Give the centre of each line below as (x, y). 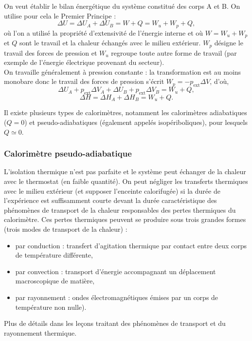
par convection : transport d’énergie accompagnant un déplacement (116, 271)
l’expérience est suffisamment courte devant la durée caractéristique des (110, 200)
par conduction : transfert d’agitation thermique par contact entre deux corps (131, 245)
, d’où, (219, 81)
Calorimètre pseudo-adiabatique (68, 153)
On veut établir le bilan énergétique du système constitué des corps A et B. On (122, 6)
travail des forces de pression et (51, 52)
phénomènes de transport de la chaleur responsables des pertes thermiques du (120, 210)
